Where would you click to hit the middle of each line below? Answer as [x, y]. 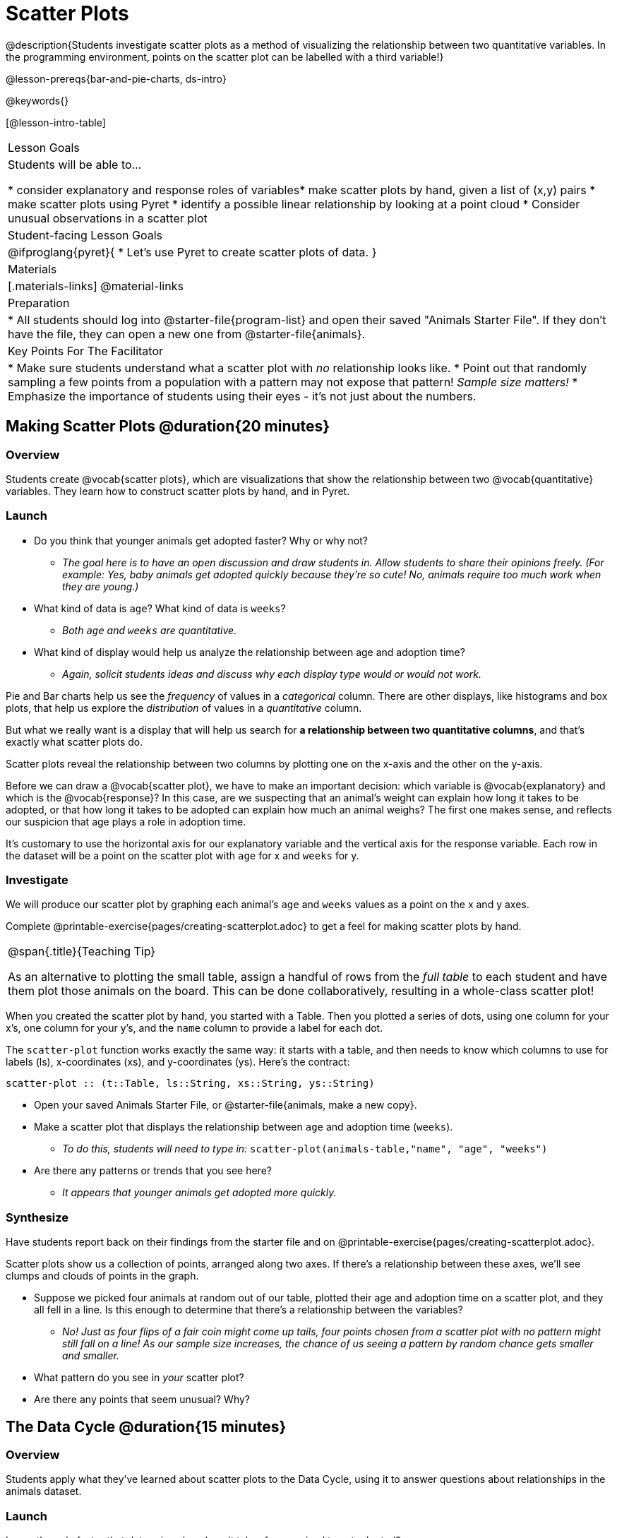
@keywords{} [37, 100]
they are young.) [101, 586]
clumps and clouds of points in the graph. [102, 1276]
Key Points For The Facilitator [86, 351]
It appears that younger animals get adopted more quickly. [199, 1193]
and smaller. [91, 1356]
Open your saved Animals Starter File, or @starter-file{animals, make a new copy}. [226, 1105]
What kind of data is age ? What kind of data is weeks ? [160, 608]
